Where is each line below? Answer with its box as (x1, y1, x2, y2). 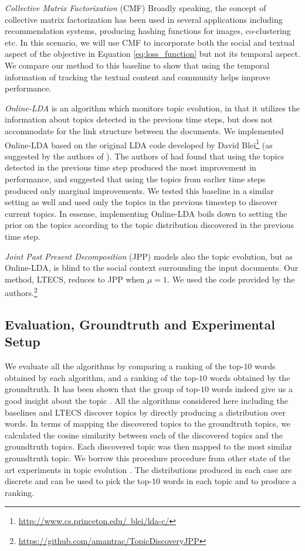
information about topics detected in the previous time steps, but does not (5, 113, 273, 125)
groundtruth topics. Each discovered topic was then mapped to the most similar (5, 440, 292, 453)
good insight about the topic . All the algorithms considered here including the (5, 394, 289, 406)
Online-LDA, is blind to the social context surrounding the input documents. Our (5, 261, 299, 274)
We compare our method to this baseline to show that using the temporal (5, 59, 270, 71)
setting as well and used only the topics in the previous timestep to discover (5, 196, 277, 208)
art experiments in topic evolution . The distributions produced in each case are (5, 463, 292, 475)
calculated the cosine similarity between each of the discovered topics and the (5, 428, 283, 441)
